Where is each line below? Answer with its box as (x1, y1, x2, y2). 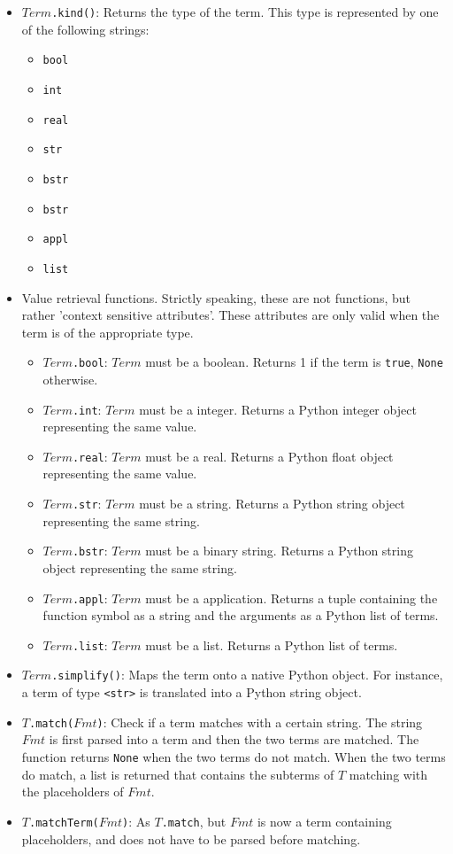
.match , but (161, 811, 226, 830)
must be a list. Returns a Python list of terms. (145, 635, 398, 654)
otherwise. (42, 369, 98, 388)
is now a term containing (257, 811, 392, 830)
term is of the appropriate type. (21, 322, 194, 341)
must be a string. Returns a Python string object (139, 494, 405, 513)
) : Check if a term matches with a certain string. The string (96, 712, 423, 731)
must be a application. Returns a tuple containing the (145, 588, 438, 607)
